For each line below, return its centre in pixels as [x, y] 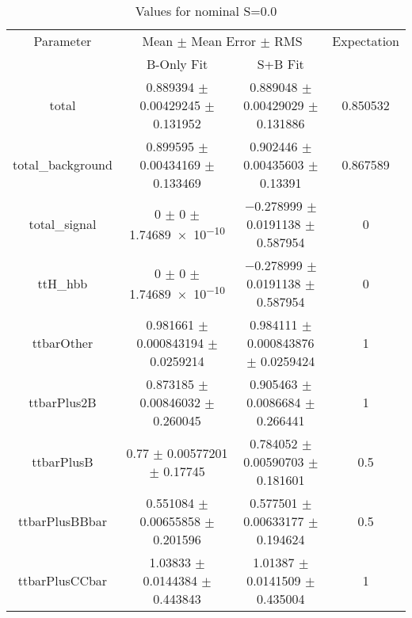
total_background [63, 164]
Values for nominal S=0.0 [206, 11]
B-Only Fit [177, 64]
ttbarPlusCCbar [63, 580]
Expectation [366, 41]
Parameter [63, 41]
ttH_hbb [63, 283]
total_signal [63, 224]
